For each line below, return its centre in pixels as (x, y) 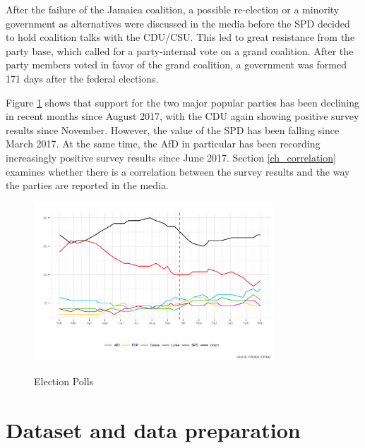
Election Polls (64, 381)
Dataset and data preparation (153, 429)
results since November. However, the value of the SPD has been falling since (173, 129)
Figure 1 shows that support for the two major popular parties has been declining (182, 102)
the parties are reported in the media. (87, 185)
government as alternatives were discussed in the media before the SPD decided (178, 23)
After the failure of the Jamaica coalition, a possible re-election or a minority (173, 9)
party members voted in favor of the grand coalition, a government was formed (176, 65)
